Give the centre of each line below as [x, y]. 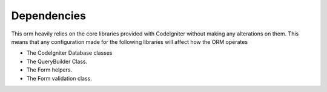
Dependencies [48, 16]
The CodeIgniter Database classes [69, 53]
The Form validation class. [59, 78]
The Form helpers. [49, 70]
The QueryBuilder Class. [57, 61]
